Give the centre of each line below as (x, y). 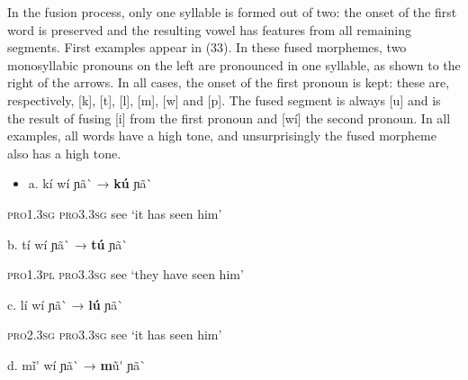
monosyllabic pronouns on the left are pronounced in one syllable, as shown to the (234, 64)
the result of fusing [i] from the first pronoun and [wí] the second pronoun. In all (229, 118)
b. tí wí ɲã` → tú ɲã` (68, 244)
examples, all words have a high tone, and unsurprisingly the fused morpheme (222, 136)
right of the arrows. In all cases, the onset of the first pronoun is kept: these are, (229, 82)
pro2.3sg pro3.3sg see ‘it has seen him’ (115, 335)
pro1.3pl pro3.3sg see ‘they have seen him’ (126, 274)
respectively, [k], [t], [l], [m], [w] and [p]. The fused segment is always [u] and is (224, 100)
